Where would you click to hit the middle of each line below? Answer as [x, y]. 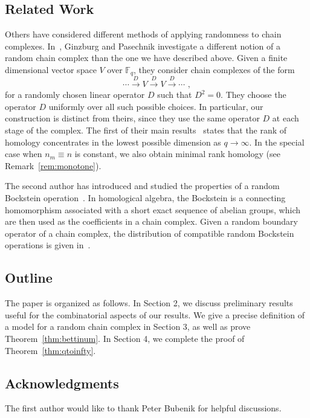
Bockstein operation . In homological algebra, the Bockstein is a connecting [145, 197]
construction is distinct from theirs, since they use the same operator [132, 118]
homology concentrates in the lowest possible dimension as [113, 142]
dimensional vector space [51, 69]
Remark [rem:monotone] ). [53, 165]
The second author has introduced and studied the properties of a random [142, 186]
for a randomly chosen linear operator [75, 95]
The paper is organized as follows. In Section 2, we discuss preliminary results [149, 303]
